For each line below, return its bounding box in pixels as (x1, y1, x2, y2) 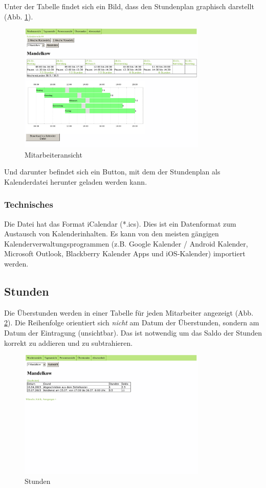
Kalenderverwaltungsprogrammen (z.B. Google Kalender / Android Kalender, (4, 238, 248, 249)
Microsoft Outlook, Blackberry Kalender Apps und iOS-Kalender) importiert (4, 248, 246, 259)
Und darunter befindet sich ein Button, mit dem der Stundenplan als (4, 166, 220, 177)
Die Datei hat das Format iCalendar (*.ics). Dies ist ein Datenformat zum (4, 218, 236, 229)
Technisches (4, 198, 53, 211)
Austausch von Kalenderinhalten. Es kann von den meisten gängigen (4, 228, 219, 239)
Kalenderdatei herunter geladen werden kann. (4, 176, 147, 187)
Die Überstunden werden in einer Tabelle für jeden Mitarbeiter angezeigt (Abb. (4, 307, 254, 318)
